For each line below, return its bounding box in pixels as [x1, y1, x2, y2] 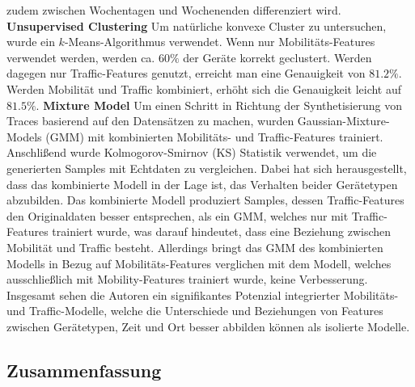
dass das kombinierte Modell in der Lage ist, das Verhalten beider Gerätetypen [6, 175, 398, 192]
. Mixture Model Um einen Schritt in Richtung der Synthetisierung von [36, 96, 402, 113]
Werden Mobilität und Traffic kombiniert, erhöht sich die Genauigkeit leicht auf [6, 80, 402, 97]
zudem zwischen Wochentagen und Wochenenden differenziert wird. [6, 2, 341, 18]
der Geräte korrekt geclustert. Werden [183, 48, 372, 65]
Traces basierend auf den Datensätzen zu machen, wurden [6, 112, 294, 129]
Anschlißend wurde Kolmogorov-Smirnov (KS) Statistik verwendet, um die [6, 144, 377, 161]
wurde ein [6, 33, 55, 50]
